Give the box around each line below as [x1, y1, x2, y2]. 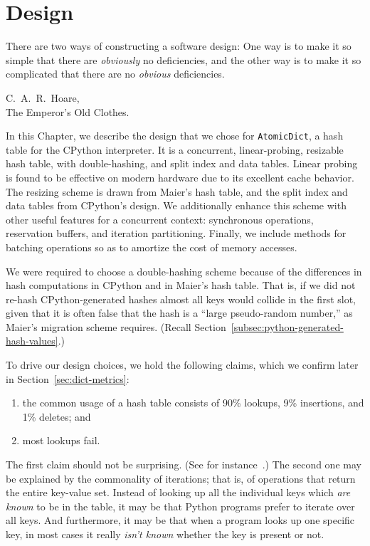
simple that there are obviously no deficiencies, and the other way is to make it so [6, 52, 361, 67]
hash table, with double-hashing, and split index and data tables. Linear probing [6, 156, 358, 171]
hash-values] [6, 333, 58, 348]
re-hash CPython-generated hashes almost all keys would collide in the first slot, [6, 291, 356, 306]
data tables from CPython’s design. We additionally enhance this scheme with [6, 198, 347, 213]
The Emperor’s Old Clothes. [6, 104, 129, 119]
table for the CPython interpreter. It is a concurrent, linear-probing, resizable [6, 142, 344, 157]
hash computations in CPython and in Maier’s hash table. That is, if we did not [6, 278, 356, 293]
